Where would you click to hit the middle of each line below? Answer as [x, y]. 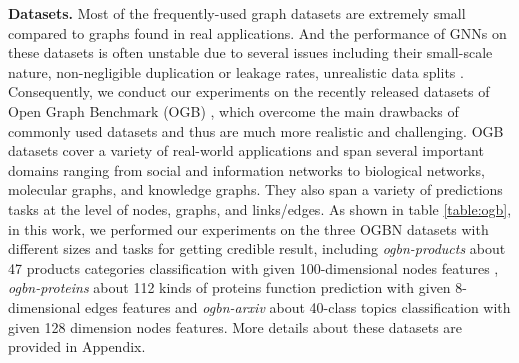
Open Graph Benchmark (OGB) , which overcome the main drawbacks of [233, 110]
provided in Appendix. [77, 346]
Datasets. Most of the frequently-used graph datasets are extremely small [237, 13]
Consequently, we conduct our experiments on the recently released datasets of [249, 91]
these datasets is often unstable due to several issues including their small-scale [250, 52]
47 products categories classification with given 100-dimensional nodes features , [253, 267]
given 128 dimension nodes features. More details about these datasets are [235, 326]
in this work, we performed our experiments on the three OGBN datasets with [248, 228]
